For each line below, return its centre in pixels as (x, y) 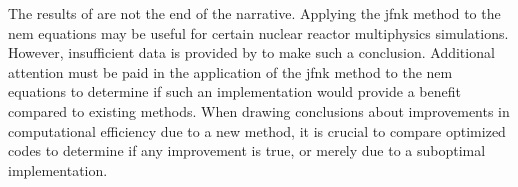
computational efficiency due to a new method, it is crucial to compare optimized (257, 130)
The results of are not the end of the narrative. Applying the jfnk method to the (254, 13)
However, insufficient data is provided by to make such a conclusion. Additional (251, 52)
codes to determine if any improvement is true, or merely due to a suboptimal (247, 150)
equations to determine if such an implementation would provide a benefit (234, 91)
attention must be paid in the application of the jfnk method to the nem (230, 71)
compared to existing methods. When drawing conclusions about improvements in (259, 110)
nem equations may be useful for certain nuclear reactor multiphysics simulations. (258, 32)
